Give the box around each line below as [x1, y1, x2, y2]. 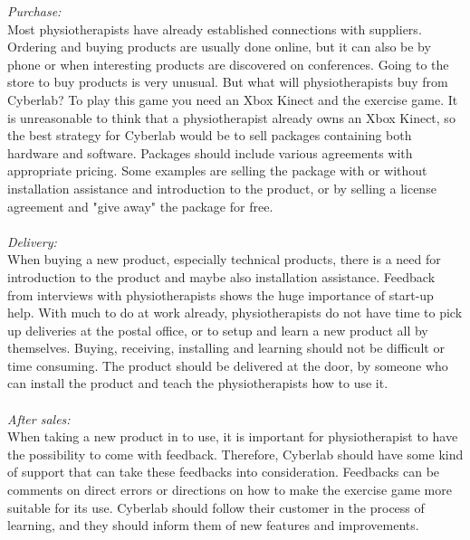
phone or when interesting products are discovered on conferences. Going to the [7, 54, 449, 73]
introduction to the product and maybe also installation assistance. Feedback [7, 267, 436, 286]
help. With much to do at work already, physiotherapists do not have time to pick [7, 303, 463, 322]
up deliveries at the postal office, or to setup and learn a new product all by [7, 320, 428, 339]
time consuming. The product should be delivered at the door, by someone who [7, 355, 448, 374]
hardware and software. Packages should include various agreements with [7, 143, 413, 162]
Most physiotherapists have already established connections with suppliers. [7, 19, 422, 38]
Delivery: [7, 232, 57, 251]
